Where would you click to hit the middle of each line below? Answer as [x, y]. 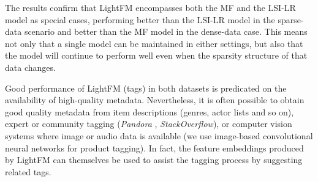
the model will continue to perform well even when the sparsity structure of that [156, 55]
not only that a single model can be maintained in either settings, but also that [154, 43]
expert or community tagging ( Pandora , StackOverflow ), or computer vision [149, 124]
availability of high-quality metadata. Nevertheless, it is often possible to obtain [155, 100]
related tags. [28, 171]
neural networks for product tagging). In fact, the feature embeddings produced [154, 147]
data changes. [30, 67]
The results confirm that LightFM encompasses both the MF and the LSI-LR [150, 7]
